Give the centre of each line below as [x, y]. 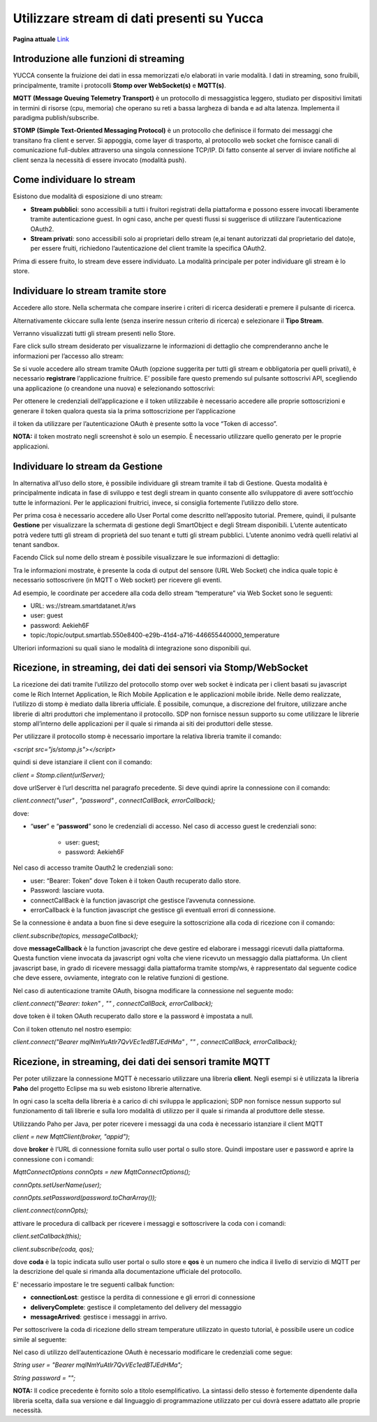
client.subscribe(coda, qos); [53, 1249]
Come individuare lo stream [74, 180]
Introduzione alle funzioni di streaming [99, 59]
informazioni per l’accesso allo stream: [68, 355]
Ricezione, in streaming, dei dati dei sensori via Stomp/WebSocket [161, 668]
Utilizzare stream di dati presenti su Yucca [138, 18]
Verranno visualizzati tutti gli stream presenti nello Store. [94, 333]
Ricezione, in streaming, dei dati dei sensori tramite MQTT [142, 1062]
